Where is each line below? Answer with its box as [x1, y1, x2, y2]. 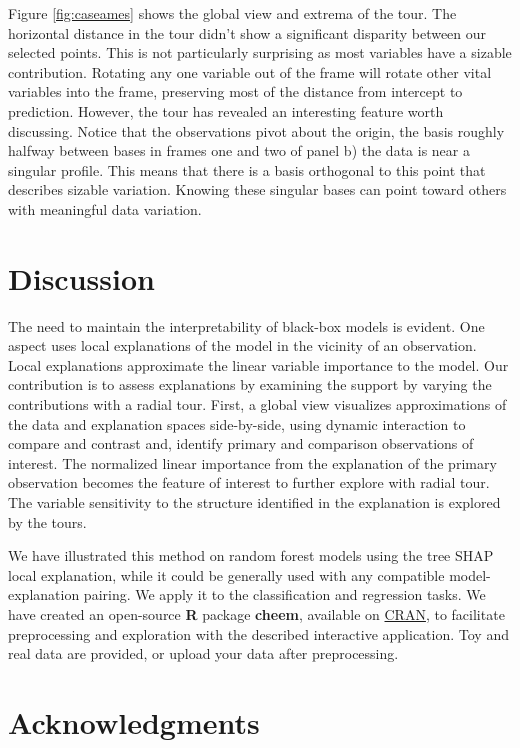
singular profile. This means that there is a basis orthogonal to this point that [8, 159, 486, 180]
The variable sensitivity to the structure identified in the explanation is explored [8, 492, 501, 512]
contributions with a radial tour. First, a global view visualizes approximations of [8, 394, 507, 415]
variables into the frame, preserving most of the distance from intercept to [8, 81, 463, 102]
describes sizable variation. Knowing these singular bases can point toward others [8, 179, 507, 200]
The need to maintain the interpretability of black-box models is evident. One [8, 315, 485, 336]
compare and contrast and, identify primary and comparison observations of [8, 433, 474, 454]
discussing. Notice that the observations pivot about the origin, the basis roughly [8, 120, 505, 141]
